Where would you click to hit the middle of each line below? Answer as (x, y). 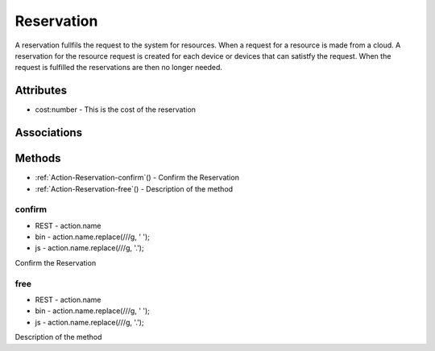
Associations (49, 133)
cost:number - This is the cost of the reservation (116, 109)
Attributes (41, 91)
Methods (38, 158)
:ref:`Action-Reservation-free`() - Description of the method (134, 188)
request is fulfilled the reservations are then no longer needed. (119, 68)
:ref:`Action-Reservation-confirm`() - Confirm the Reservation (137, 178)
